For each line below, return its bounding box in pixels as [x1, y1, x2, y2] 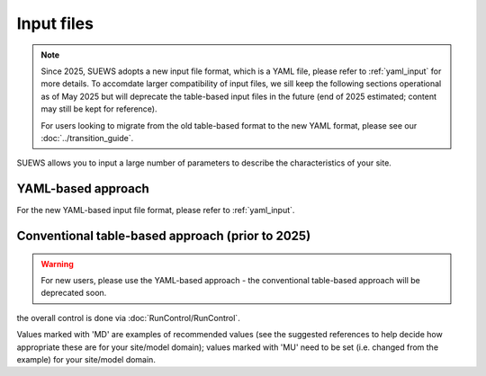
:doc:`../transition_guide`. [40, 132, 134, 143]
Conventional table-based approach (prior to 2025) [16, 228, 311, 243]
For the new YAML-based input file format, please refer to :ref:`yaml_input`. [16, 205, 295, 216]
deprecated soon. [40, 288, 107, 299]
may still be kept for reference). [40, 103, 157, 114]
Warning [40, 258, 74, 269]
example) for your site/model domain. [16, 354, 157, 364]
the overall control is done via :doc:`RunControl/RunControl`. [16, 312, 240, 323]
